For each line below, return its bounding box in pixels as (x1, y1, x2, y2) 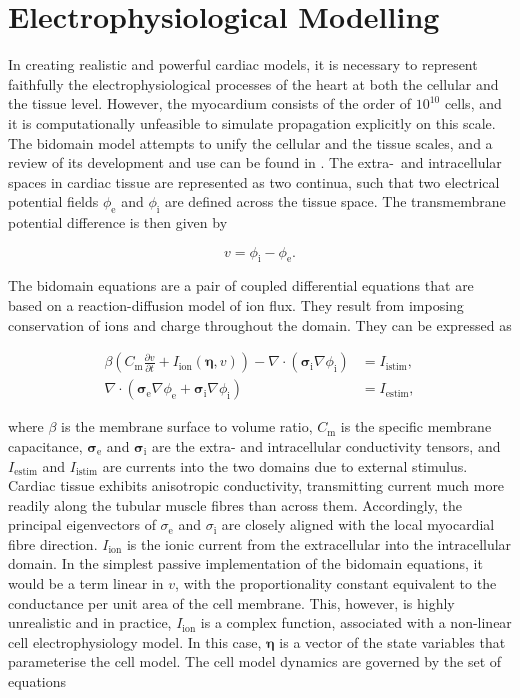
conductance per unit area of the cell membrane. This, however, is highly (8, 592, 455, 613)
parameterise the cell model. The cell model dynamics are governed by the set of (8, 651, 502, 672)
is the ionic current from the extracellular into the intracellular (126, 533, 512, 554)
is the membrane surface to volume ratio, (61, 416, 313, 437)
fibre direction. (8, 533, 98, 554)
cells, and (444, 93, 502, 114)
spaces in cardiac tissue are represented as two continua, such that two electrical (8, 171, 500, 192)
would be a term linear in (8, 573, 164, 594)
